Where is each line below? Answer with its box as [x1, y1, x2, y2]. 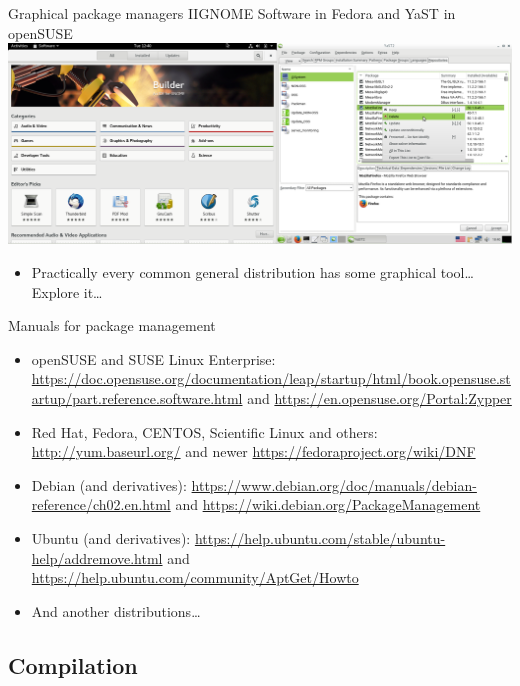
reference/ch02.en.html [31, 494, 171, 515]
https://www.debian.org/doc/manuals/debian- [191, 474, 477, 495]
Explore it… [31, 281, 103, 302]
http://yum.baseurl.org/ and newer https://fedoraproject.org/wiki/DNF [31, 441, 476, 462]
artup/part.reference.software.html [31, 388, 243, 409]
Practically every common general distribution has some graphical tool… [31, 262, 474, 283]
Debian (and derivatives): [31, 474, 187, 495]
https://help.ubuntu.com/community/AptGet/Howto [31, 567, 359, 588]
